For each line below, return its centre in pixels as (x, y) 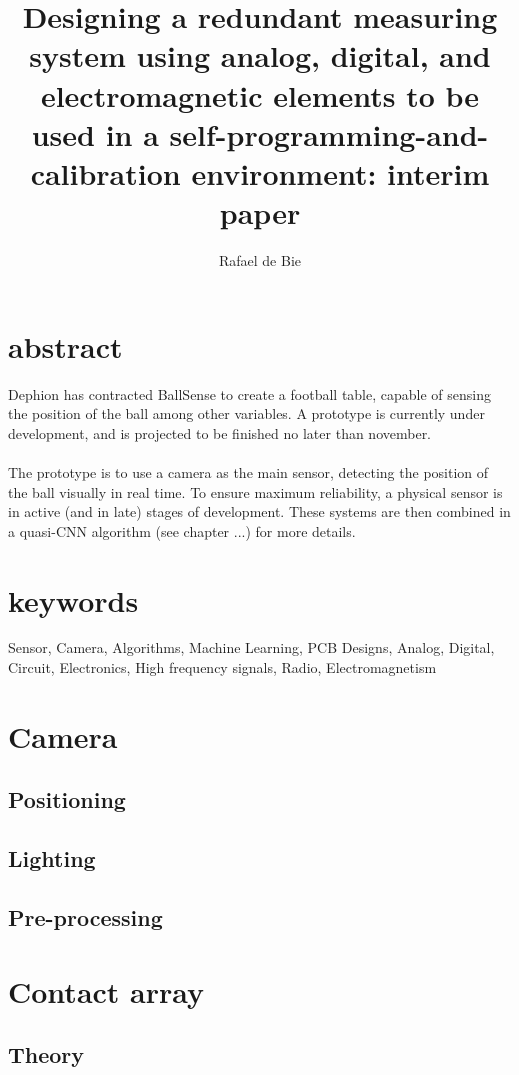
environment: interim (340, 172)
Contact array (106, 990)
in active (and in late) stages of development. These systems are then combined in (259, 511)
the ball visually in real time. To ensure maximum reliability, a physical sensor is (255, 491)
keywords (73, 599)
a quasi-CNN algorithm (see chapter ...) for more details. (182, 530)
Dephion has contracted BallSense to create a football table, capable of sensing (249, 393)
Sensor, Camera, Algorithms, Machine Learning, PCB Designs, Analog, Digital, (251, 647)
